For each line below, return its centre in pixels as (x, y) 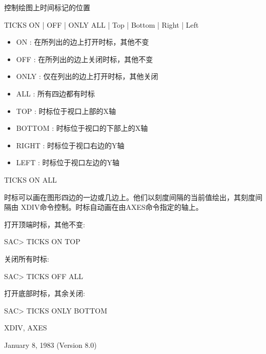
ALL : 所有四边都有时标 (56, 93)
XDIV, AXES (26, 328)
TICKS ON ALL (30, 179)
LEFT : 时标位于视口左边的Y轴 (68, 162)
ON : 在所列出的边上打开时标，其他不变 (83, 42)
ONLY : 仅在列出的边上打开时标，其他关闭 (87, 76)
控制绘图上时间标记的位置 (47, 7)
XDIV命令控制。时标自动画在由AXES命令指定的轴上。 (112, 207)
